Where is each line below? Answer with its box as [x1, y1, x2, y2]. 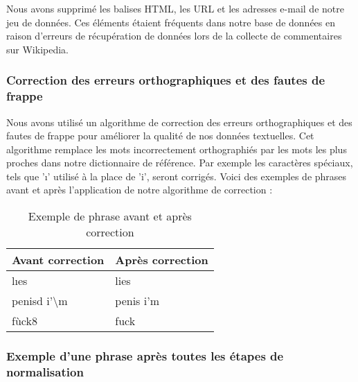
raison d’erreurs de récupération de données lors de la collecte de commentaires [6, 28, 342, 43]
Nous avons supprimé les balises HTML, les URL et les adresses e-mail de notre [6, 1, 344, 15]
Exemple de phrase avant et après [28, 208, 192, 225]
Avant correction [12, 252, 105, 268]
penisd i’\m [12, 293, 68, 309]
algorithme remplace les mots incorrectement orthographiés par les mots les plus [6, 141, 347, 156]
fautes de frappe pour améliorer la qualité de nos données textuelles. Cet [6, 128, 314, 143]
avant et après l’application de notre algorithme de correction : [6, 182, 273, 197]
